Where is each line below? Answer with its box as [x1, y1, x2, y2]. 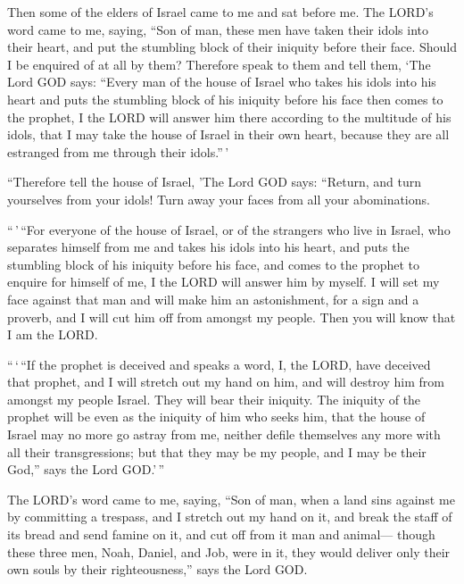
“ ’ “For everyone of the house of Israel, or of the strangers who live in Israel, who [7, 220, 451, 238]
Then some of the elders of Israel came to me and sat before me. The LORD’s [7, 3, 434, 21]
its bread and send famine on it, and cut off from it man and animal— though [7, 525, 435, 544]
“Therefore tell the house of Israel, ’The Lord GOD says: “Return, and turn [7, 172, 422, 191]
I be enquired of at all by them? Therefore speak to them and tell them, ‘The [7, 54, 431, 73]
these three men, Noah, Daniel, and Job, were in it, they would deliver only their [7, 542, 451, 561]
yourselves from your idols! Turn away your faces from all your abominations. [7, 189, 430, 208]
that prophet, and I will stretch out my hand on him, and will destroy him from [7, 372, 444, 391]
